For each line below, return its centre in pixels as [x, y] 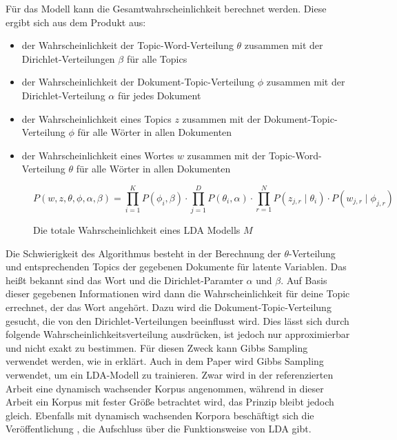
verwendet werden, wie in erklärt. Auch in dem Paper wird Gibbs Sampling [165, 361]
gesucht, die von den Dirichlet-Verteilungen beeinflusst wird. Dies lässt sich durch [177, 320]
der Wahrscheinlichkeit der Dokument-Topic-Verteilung [138, 82]
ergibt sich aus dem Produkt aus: [76, 22]
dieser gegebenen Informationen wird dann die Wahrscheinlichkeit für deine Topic [178, 293]
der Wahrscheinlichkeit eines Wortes [98, 155]
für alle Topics [157, 58]
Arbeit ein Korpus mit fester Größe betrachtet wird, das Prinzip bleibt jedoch [170, 402]
